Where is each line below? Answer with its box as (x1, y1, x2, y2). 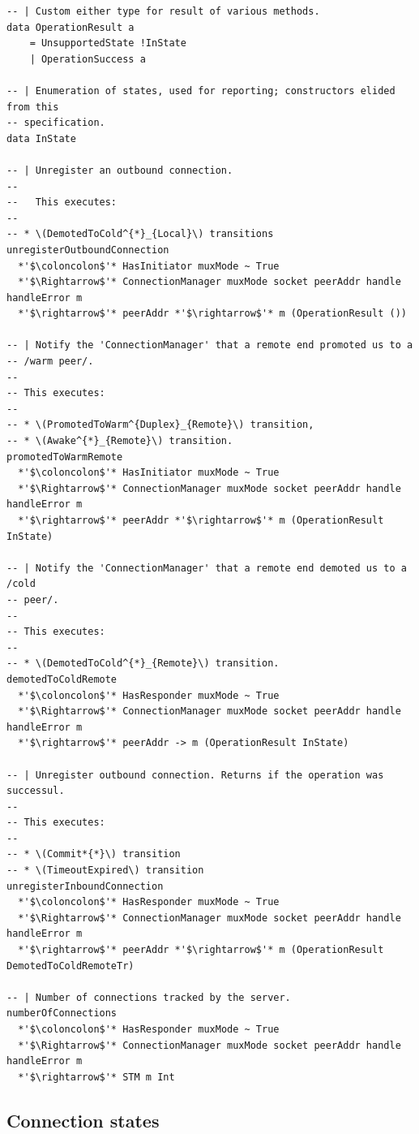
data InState (6, 132, 76, 144)
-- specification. (6, 117, 105, 129)
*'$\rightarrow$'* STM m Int (18, 1071, 175, 1083)
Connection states (6, 1107, 160, 1132)
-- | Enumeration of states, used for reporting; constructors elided (6, 84, 395, 97)
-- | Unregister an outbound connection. (6, 164, 233, 176)
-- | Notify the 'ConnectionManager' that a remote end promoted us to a (6, 339, 413, 351)
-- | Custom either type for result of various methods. (6, 6, 320, 17)
